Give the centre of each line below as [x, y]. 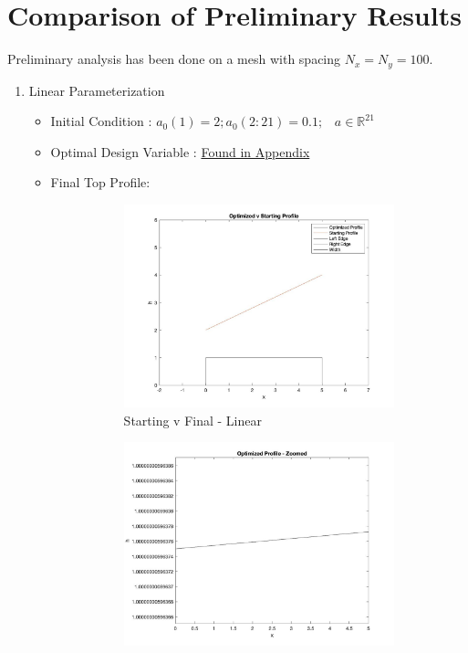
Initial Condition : [101, 121]
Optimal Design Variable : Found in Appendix [180, 151]
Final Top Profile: [100, 182]
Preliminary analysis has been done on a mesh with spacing [174, 59]
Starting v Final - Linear [192, 420]
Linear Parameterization [97, 90]
